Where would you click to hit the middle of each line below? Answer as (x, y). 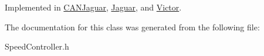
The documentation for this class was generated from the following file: (132, 27)
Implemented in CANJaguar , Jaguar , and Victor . (93, 7)
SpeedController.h (37, 46)
